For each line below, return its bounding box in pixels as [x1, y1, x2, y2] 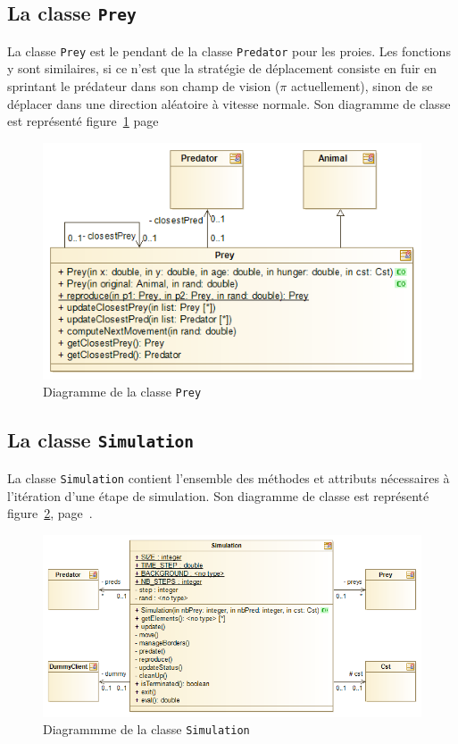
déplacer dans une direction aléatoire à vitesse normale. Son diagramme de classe [7, 94, 451, 113]
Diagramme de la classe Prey [43, 382, 202, 401]
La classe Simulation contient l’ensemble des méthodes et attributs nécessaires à [7, 468, 450, 487]
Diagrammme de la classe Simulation [43, 720, 250, 739]
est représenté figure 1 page [7, 112, 159, 130]
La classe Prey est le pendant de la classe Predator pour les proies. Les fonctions [7, 41, 451, 60]
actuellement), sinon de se [290, 77, 433, 96]
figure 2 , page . [7, 504, 93, 522]
